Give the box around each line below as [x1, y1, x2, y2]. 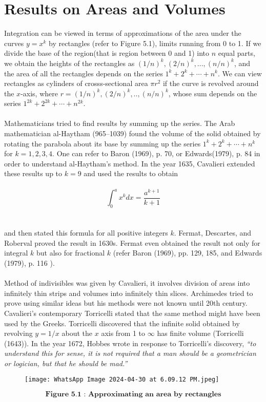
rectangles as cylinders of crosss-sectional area [4, 78, 148, 89]
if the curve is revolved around [162, 78, 259, 89]
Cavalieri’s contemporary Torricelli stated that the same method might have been [4, 307, 260, 318]
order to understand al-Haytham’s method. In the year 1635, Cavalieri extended [4, 158, 255, 168]
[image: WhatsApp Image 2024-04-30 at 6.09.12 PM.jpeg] [25, 376, 219, 384]
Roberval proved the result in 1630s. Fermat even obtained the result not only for [4, 237, 260, 248]
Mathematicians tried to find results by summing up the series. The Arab [4, 118, 235, 129]
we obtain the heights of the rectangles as [4, 57, 135, 68]
